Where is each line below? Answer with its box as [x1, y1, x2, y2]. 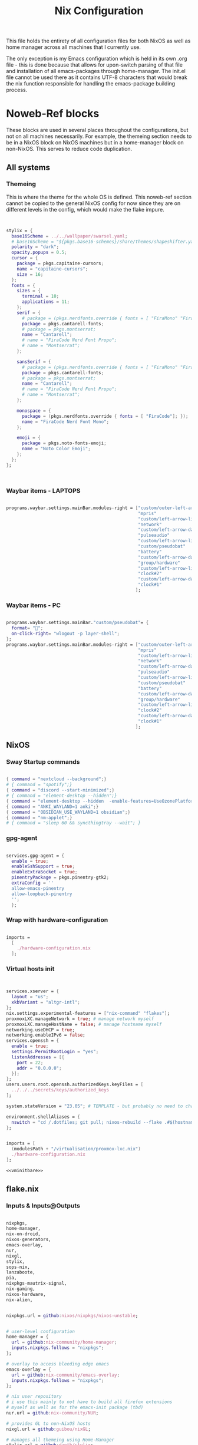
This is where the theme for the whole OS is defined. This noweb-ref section [6, 193, 192, 200]
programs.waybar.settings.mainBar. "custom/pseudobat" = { [6, 620, 149, 626]
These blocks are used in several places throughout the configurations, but [6, 127, 189, 134]
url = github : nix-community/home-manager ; [11, 1340, 117, 1345]
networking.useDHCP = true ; [6, 1027, 75, 1032]
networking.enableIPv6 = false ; [6, 1032, 85, 1038]
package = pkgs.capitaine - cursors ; [16, 260, 104, 266]
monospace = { [16, 408, 51, 414]
